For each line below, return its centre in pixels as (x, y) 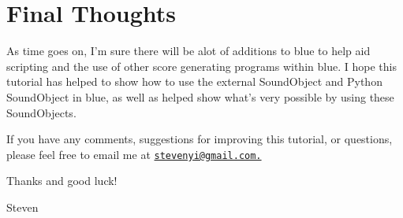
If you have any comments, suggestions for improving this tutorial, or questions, (200, 139)
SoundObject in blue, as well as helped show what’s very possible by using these (200, 96)
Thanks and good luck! (62, 181)
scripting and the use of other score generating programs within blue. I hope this (201, 66)
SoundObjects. (41, 112)
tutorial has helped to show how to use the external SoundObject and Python (194, 81)
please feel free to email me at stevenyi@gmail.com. (134, 154)
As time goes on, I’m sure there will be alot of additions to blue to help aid (188, 51)
